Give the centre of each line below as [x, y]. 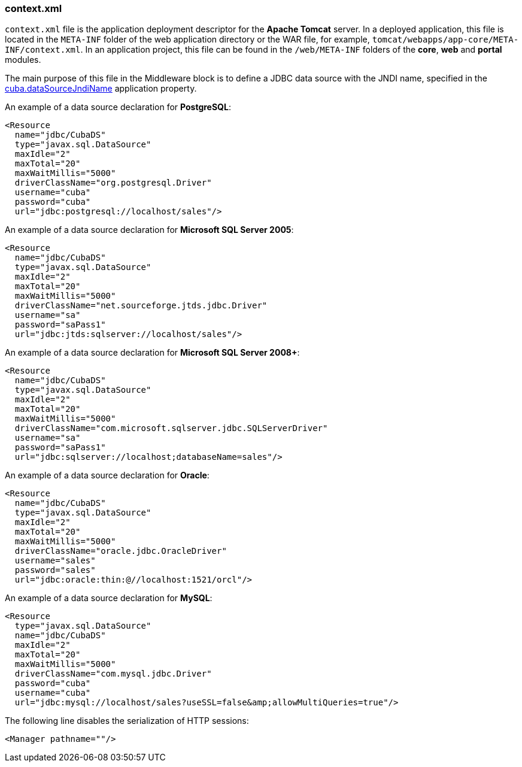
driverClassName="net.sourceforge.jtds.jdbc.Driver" [141, 306]
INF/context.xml [43, 50]
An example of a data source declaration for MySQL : [109, 598]
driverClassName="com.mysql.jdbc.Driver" [113, 674]
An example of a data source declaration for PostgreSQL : [118, 107]
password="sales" [55, 570]
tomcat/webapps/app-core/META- [445, 40]
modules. [23, 60]
